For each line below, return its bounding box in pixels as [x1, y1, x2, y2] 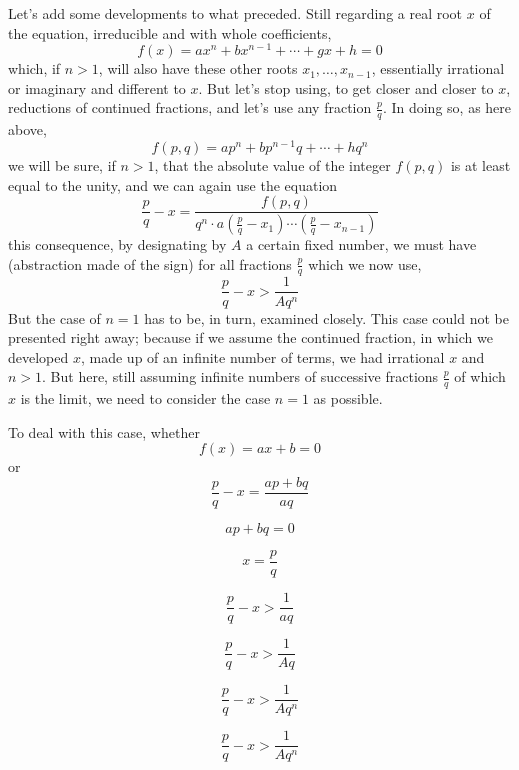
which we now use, [308, 253, 422, 274]
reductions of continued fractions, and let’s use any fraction [8, 97, 372, 118]
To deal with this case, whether [8, 421, 200, 442]
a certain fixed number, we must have [246, 234, 477, 255]
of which [454, 366, 506, 387]
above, [8, 119, 47, 140]
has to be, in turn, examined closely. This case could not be [144, 307, 509, 328]
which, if [8, 58, 61, 79]
